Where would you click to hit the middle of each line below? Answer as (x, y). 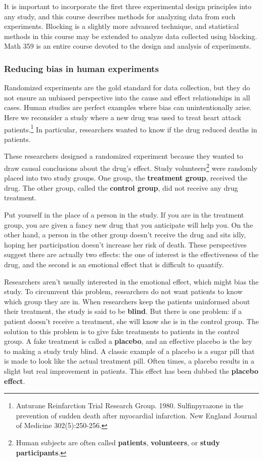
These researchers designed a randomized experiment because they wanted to (124, 156)
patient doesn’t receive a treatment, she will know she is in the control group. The (131, 321)
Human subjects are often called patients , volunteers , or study (118, 442)
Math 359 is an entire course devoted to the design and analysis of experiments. (128, 46)
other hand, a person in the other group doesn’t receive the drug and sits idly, (125, 235)
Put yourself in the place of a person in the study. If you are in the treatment (124, 215)
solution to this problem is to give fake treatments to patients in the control (122, 331)
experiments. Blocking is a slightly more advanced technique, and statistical (122, 26)
